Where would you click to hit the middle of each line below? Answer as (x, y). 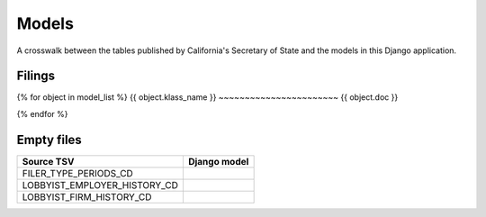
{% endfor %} (42, 113)
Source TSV (48, 161)
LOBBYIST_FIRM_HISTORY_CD (87, 196)
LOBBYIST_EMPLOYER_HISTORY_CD (100, 185)
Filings (36, 76)
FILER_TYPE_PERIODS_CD (78, 173)
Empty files (49, 140)
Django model (218, 161)
